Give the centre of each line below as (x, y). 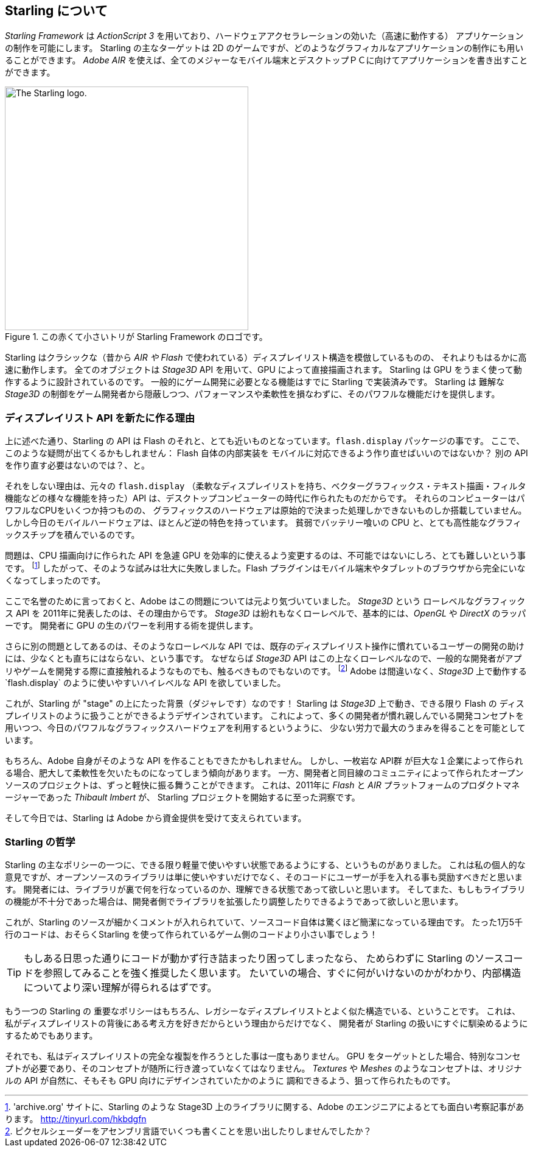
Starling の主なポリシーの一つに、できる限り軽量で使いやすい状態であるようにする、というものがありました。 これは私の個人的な (265, 865)
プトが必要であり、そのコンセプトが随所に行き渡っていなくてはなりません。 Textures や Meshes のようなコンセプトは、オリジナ (264, 1069)
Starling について (56, 11)
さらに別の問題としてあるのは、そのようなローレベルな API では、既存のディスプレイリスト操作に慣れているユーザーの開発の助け (265, 646)
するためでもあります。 (51, 1036)
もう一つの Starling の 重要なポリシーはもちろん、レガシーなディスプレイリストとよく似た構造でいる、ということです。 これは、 (263, 1011)
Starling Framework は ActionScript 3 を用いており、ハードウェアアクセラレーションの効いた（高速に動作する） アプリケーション (264, 36)
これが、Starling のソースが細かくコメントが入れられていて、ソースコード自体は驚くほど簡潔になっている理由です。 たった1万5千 (264, 922)
